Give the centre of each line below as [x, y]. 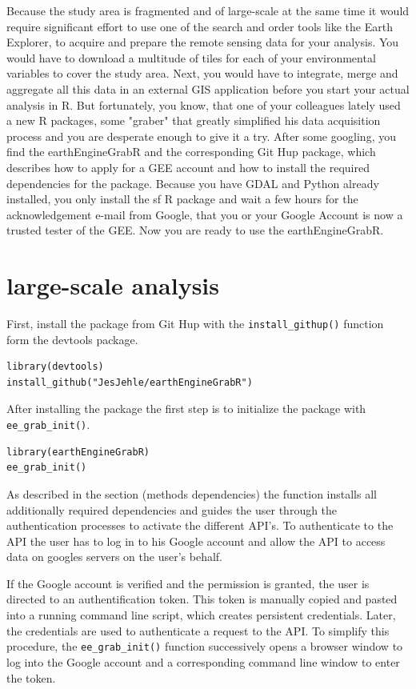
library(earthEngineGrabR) [78, 452]
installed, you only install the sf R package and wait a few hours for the [182, 199]
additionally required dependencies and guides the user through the [172, 509]
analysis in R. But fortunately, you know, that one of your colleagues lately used [204, 104]
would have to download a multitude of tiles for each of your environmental [191, 57]
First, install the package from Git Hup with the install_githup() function [195, 324]
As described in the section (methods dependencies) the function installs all [192, 493]
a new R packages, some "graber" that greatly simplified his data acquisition [194, 120]
